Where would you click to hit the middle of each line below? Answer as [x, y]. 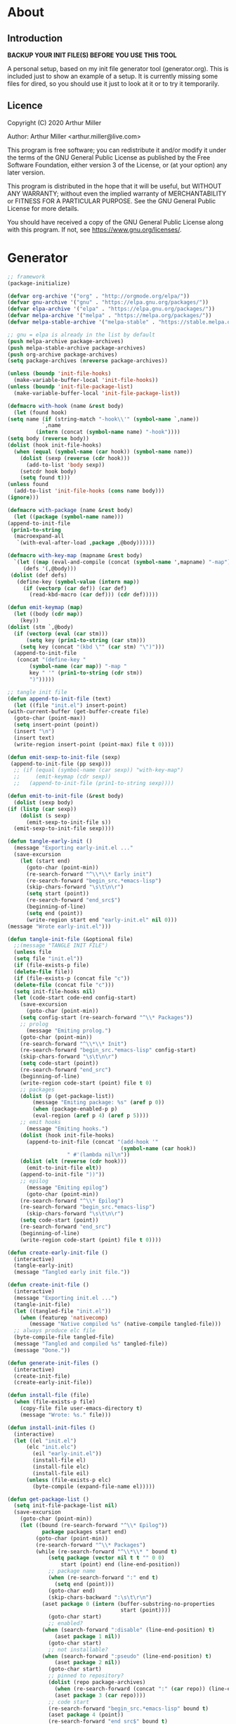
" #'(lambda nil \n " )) [99, 1155]
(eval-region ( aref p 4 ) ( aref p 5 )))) [91, 1116]
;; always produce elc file [55, 1331]
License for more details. [43, 208]
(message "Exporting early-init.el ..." [73, 848]
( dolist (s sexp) [45, 816]
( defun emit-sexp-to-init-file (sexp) [64, 757]
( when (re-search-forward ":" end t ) [103, 1578]
